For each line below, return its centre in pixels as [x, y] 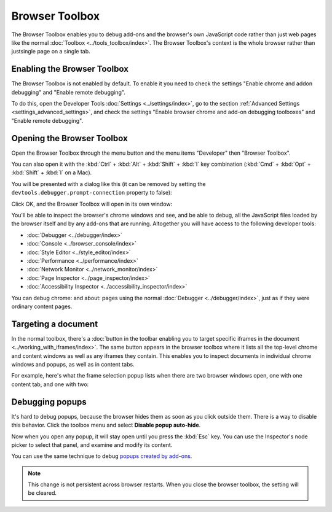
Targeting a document [55, 324]
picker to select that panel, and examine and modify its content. [92, 444]
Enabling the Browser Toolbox [70, 69]
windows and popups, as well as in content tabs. [73, 365]
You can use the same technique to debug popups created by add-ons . [102, 456]
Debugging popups [49, 402]
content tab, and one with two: [50, 384]
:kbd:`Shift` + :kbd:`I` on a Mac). [52, 173]
